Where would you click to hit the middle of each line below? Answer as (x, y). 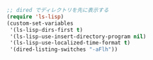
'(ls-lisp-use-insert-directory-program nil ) (78, 36)
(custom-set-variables (40, 23)
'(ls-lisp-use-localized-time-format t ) (70, 43)
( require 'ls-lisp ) (35, 17)
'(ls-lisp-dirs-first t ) (46, 30)
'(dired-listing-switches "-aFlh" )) (64, 49)
